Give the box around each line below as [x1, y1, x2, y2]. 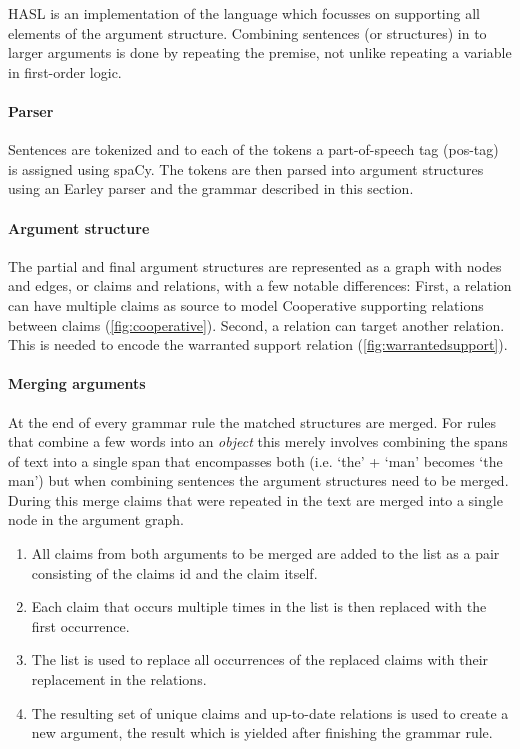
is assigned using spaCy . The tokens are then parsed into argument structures [8, 158, 484, 179]
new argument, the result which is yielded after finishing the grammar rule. [31, 722, 493, 743]
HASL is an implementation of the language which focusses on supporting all [8, 3, 480, 23]
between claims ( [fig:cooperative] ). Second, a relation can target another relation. [8, 314, 505, 335]
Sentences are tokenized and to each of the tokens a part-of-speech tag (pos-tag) [8, 139, 499, 160]
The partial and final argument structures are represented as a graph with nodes [8, 255, 502, 276]
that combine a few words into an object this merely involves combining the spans [8, 431, 508, 452]
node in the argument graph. [8, 509, 184, 530]
